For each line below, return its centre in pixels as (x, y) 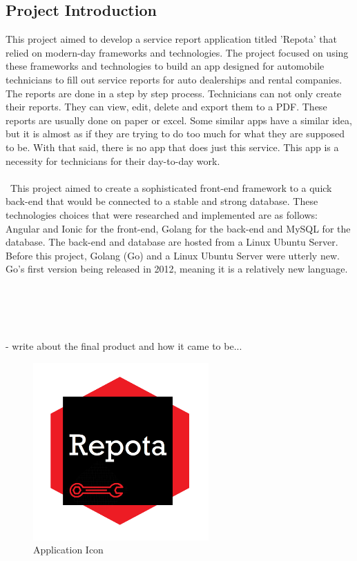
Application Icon (68, 550)
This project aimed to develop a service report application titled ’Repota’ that (172, 39)
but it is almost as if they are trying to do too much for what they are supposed (175, 134)
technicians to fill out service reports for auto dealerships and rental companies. (174, 79)
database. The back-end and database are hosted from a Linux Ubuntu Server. (172, 242)
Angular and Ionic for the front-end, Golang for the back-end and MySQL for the (178, 228)
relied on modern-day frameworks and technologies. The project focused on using (177, 52)
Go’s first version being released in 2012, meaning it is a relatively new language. (177, 269)
